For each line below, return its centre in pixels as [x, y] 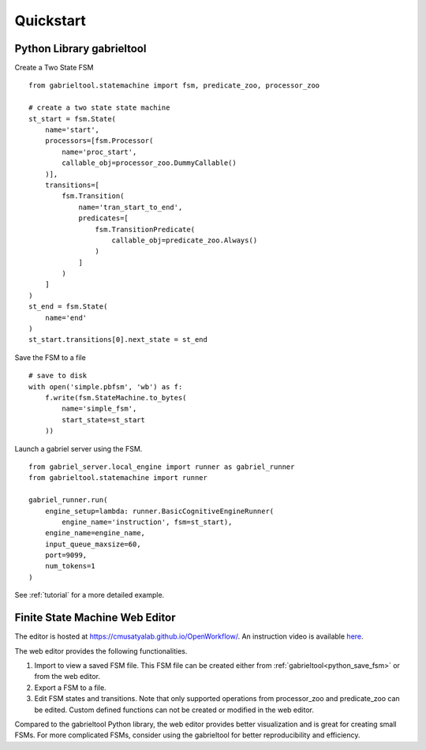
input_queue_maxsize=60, [93, 544]
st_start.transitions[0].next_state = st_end [118, 340]
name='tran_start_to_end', [131, 207]
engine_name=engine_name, [95, 533]
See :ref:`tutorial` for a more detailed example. [90, 595]
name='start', [72, 130]
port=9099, [66, 555]
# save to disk [58, 376]
